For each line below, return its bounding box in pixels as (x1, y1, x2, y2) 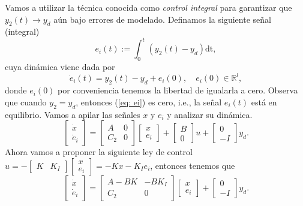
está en (251, 95, 277, 108)
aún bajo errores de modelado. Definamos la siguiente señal (53, 13, 271, 25)
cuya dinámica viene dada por (5, 60, 115, 73)
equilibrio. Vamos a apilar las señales (5, 108, 140, 120)
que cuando (5, 95, 47, 108)
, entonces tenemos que (150, 159, 235, 171)
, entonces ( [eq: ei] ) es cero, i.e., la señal (76, 95, 222, 108)
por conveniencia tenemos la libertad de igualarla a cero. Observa (58, 84, 298, 96)
